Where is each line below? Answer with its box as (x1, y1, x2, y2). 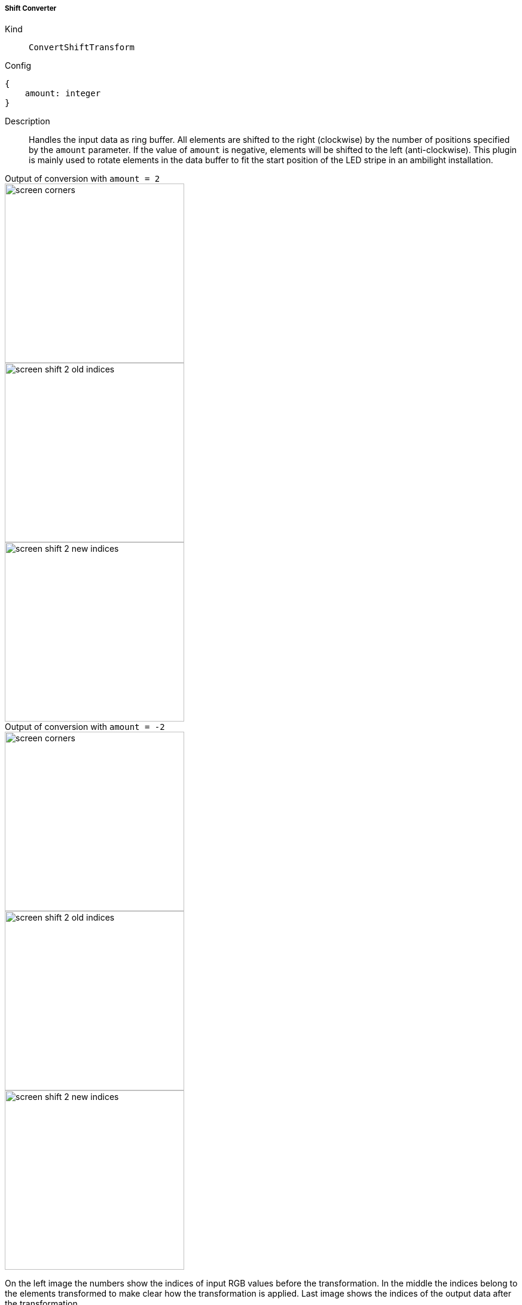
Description (5, 116, 50, 127)
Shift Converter (5, 4, 57, 13)
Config (5, 60, 32, 71)
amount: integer (25, 88, 101, 99)
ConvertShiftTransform (29, 42, 135, 53)
